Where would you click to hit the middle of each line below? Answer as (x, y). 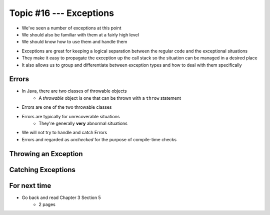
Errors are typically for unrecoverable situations (71, 116)
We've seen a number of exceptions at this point (71, 28)
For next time (30, 185)
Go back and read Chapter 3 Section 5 (61, 198)
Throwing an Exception (46, 154)
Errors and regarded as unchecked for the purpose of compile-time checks (99, 139)
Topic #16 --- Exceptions (62, 13)
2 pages (47, 205)
